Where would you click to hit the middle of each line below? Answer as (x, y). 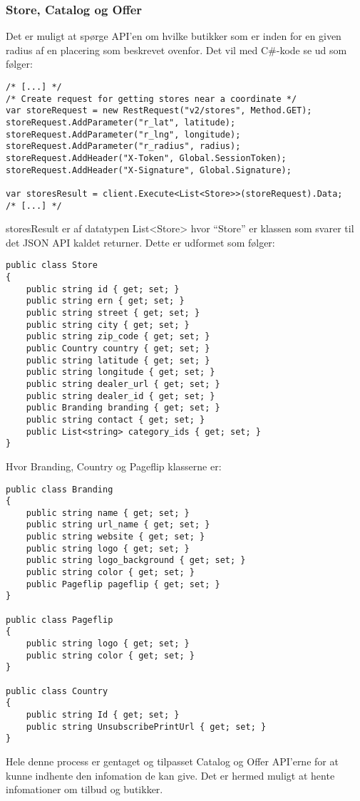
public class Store (52, 265)
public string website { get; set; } (115, 537)
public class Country (57, 691)
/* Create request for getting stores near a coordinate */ (151, 99)
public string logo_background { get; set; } (136, 560)
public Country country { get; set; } (118, 348)
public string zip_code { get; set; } (118, 337)
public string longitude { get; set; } (120, 372)
